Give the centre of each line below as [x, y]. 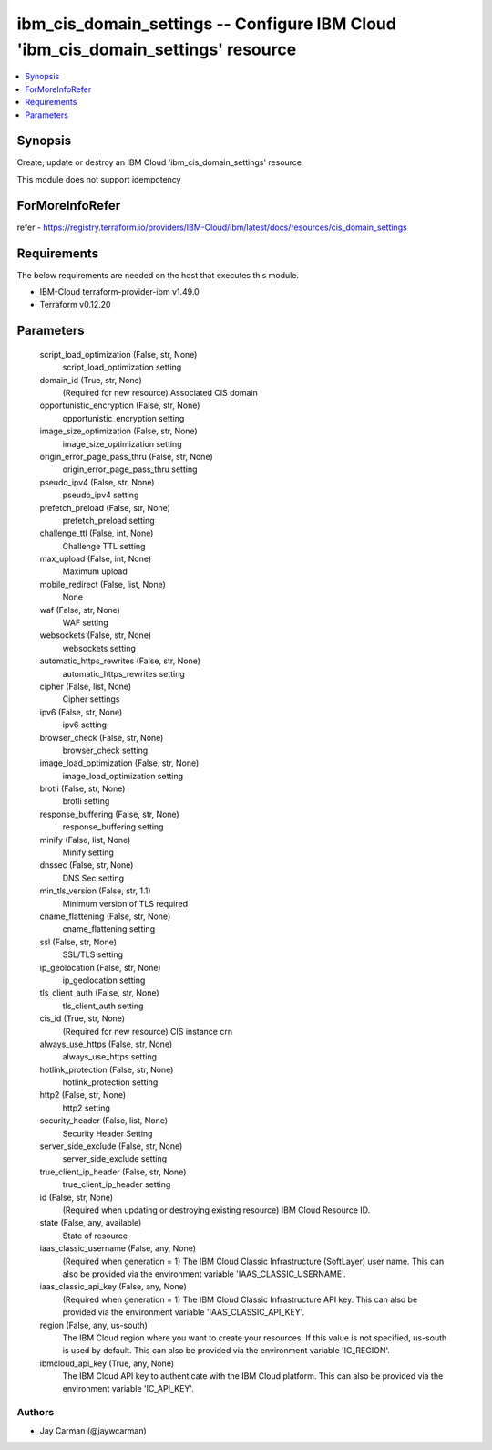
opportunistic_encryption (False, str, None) [120, 405]
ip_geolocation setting [104, 980]
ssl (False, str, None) [78, 942]
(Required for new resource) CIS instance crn [147, 1031]
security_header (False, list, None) [104, 1121]
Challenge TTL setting [104, 546]
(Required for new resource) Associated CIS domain [160, 392]
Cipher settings [91, 699]
